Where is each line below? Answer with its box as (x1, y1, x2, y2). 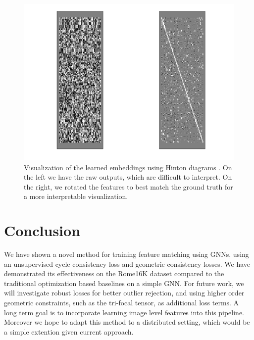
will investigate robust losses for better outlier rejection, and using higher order (4, 288, 245, 298)
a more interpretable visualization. (24, 191, 128, 201)
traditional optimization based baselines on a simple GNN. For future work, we (4, 278, 244, 288)
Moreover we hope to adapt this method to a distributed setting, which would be (4, 317, 250, 327)
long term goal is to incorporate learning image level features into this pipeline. (4, 307, 244, 317)
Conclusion (4, 220, 81, 241)
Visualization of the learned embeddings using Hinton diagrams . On (24, 162, 232, 172)
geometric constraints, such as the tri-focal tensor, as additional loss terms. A (4, 297, 239, 307)
